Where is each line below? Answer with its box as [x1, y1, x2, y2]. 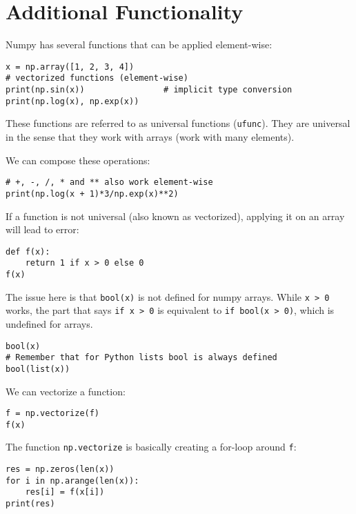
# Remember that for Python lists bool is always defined [6, 353, 277, 363]
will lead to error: [6, 222, 79, 237]
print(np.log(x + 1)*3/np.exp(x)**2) [6, 188, 179, 199]
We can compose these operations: [6, 152, 150, 167]
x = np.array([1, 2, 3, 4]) [6, 61, 135, 72]
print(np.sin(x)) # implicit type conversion [6, 85, 293, 95]
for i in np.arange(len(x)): [6, 475, 139, 486]
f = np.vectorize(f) [6, 408, 100, 419]
